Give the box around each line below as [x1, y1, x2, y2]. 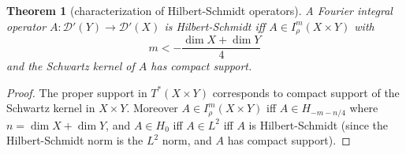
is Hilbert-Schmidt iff [164, 17, 266, 34]
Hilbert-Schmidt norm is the [6, 132, 143, 148]
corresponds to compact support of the [212, 84, 400, 100]
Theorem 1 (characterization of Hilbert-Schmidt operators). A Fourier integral [6, 2, 393, 18]
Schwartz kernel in [6, 100, 95, 116]
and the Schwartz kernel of [6, 58, 135, 74]
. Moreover [126, 100, 178, 116]
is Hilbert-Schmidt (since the [248, 116, 388, 133]
